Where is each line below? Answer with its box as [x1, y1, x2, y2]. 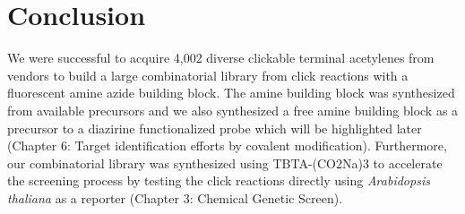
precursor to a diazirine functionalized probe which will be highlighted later [7, 118, 422, 137]
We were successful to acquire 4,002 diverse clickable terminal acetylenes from [7, 48, 435, 67]
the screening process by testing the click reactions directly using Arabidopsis [7, 171, 430, 190]
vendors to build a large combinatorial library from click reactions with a [7, 65, 409, 84]
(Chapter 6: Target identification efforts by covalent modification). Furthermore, [7, 136, 447, 155]
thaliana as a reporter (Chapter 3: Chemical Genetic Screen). [7, 188, 343, 207]
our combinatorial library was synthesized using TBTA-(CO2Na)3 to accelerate [7, 153, 443, 172]
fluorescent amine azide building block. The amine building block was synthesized [7, 83, 455, 102]
